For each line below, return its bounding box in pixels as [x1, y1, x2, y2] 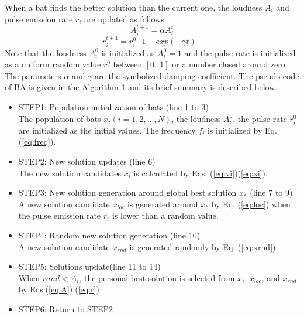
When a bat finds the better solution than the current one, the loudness [5, 1, 262, 13]
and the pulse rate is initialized [184, 46, 296, 59]
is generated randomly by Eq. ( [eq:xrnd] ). [129, 240, 278, 253]
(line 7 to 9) [250, 186, 293, 199]
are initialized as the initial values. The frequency [18, 124, 196, 136]
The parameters [5, 69, 61, 81]
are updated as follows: [84, 12, 167, 25]
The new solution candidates [18, 166, 121, 179]
